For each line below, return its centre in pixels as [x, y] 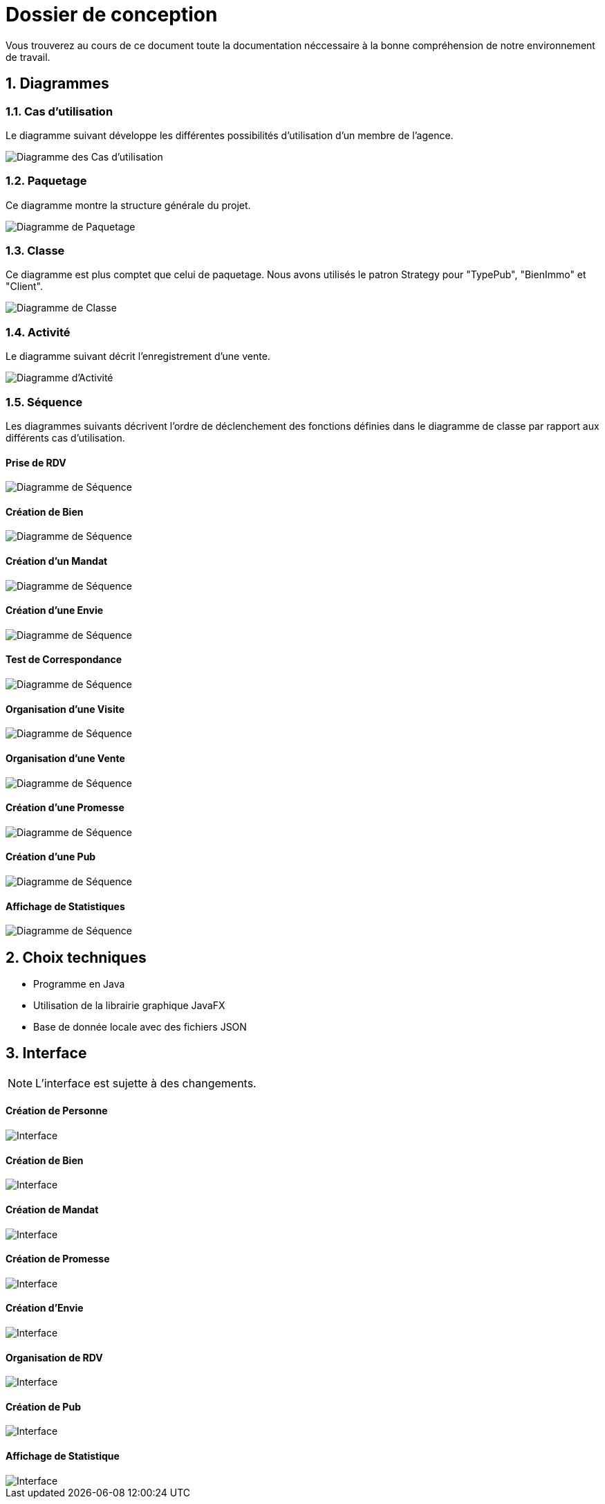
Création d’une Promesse [65, 808]
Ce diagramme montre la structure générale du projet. [128, 205]
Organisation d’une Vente [65, 758]
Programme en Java [79, 984]
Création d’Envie [45, 1308]
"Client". [24, 287]
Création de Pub [43, 1406]
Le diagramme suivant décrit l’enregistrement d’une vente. [138, 356]
